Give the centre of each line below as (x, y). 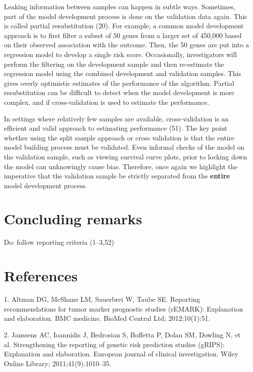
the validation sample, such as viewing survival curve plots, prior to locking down (126, 156)
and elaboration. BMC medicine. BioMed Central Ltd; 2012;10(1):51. (107, 318)
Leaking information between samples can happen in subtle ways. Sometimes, (120, 6)
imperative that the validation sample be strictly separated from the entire (117, 176)
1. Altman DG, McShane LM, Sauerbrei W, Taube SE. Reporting (102, 299)
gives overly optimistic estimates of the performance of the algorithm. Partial (119, 83)
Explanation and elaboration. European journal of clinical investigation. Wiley (121, 354)
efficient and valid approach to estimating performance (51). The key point (116, 128)
